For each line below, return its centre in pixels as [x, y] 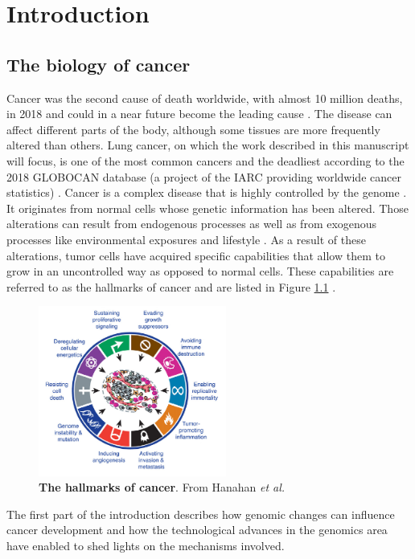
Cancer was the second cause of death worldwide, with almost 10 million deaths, [205, 98]
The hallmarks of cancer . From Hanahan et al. [162, 487]
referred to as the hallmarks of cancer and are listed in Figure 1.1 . [171, 286]
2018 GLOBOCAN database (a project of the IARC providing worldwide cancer [204, 176]
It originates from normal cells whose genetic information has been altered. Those [207, 208]
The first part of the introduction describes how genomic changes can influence [201, 514]
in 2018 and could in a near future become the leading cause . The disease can [199, 114]
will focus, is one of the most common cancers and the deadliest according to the [205, 160]
